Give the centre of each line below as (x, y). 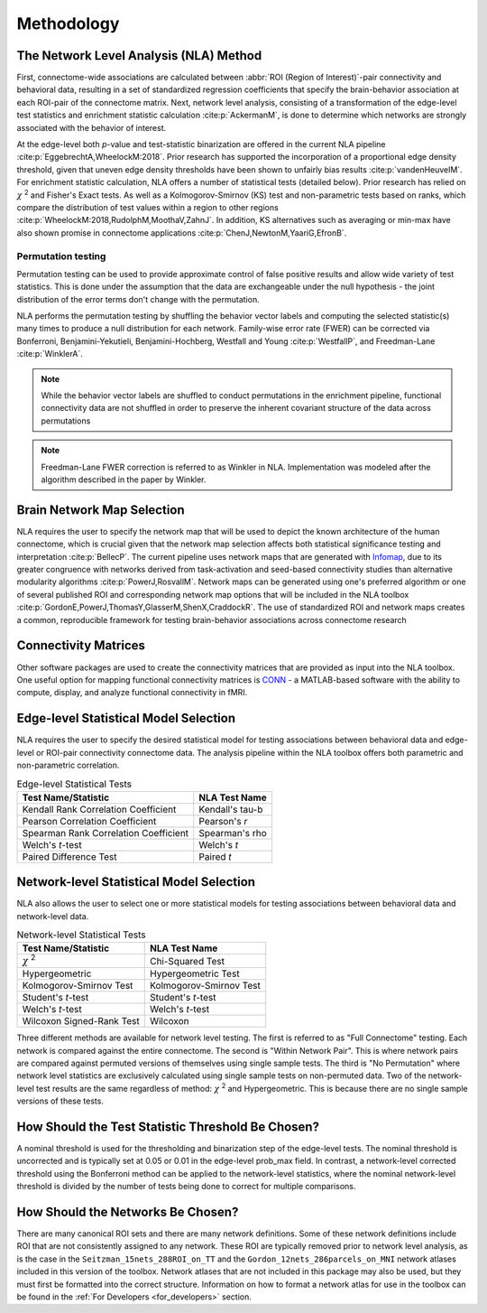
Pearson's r (223, 821)
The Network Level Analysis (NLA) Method (139, 56)
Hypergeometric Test (194, 973)
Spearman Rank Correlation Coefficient (106, 833)
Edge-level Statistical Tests (74, 784)
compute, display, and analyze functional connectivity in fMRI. (132, 693)
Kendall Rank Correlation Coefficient (99, 809)
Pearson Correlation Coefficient (89, 821)
